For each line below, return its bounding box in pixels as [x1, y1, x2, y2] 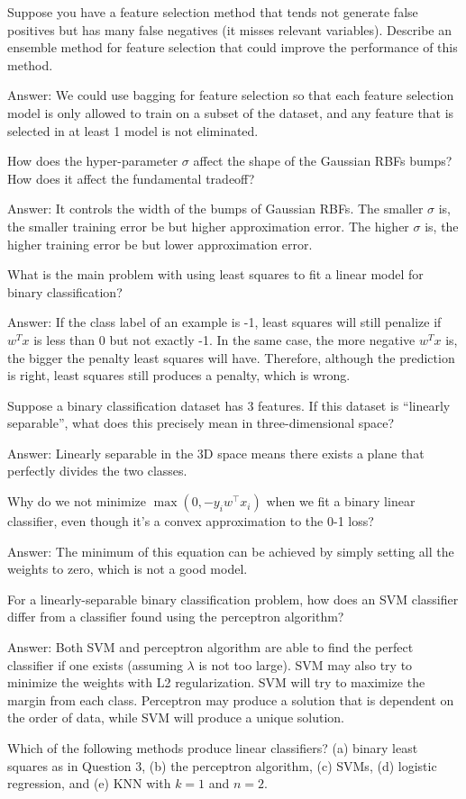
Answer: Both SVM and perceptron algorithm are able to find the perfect [7, 638, 414, 657]
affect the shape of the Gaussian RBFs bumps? [193, 151, 452, 170]
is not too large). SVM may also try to [198, 655, 413, 674]
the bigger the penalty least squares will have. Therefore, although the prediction [7, 348, 455, 367]
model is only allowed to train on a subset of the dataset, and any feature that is [7, 103, 454, 122]
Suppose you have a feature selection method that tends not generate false [7, 3, 418, 21]
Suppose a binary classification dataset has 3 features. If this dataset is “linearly [7, 395, 451, 414]
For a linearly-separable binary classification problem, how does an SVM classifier [7, 589, 459, 608]
